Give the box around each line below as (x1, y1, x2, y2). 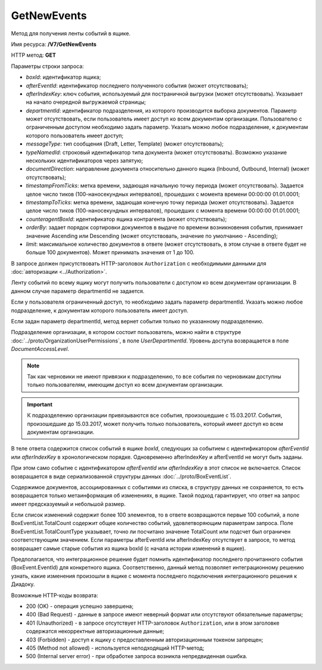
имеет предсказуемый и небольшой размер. (11, 500, 126, 507)
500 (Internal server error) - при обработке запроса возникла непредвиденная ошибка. (26, 653, 247, 660)
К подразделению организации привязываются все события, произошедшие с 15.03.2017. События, (27, 412, 283, 419)
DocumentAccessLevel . (11, 345, 70, 353)
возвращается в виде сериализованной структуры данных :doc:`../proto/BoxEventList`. (11, 473, 232, 480)
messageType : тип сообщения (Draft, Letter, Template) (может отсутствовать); (26, 140, 224, 147)
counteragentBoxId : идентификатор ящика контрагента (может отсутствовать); (26, 215, 227, 223)
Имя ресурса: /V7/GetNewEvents (11, 41, 97, 48)
